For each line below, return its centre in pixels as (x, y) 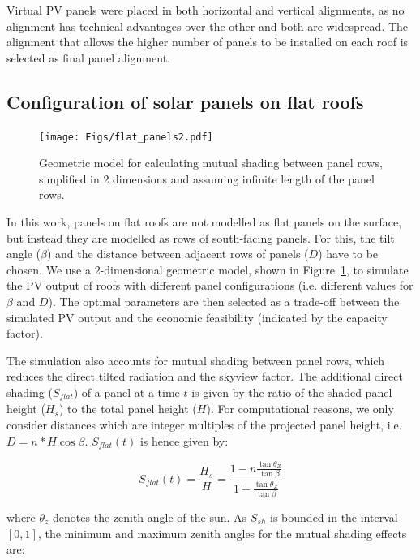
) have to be (348, 254)
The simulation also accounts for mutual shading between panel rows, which (195, 360)
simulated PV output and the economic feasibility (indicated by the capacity (197, 317)
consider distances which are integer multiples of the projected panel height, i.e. (204, 424)
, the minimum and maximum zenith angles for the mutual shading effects (222, 533)
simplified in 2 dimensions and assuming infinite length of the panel (207, 178)
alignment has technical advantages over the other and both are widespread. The (208, 26)
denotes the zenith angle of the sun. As (150, 517)
